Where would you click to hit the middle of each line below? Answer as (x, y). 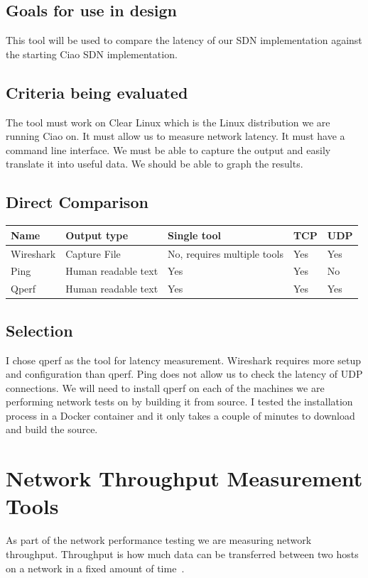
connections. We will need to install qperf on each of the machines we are (165, 387)
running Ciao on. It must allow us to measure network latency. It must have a (175, 136)
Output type (97, 235)
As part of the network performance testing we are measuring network (159, 540)
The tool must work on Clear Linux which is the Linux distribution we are (168, 122)
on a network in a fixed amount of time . (95, 568)
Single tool (194, 235)
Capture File (93, 253)
